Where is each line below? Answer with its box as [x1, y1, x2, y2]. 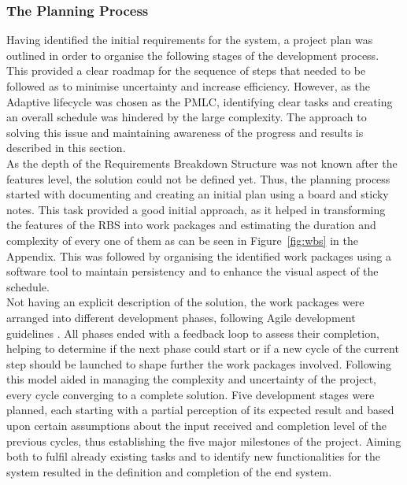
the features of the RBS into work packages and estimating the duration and [6, 217, 376, 233]
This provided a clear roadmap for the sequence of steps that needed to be [6, 62, 366, 79]
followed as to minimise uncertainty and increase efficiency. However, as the [6, 78, 370, 94]
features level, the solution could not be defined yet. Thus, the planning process [6, 170, 390, 187]
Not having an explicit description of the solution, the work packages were [6, 294, 364, 310]
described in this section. [6, 139, 126, 156]
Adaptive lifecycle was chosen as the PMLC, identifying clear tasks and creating [6, 93, 393, 109]
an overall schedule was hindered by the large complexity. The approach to [6, 109, 367, 125]
